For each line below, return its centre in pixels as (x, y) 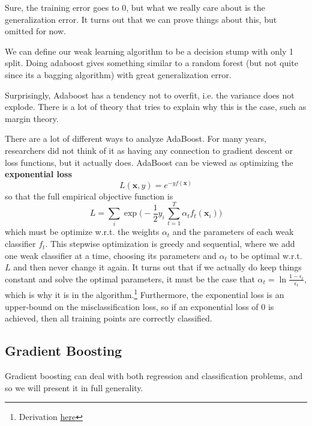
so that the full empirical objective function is (89, 196)
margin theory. (32, 118)
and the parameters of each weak (233, 232)
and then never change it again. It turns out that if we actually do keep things (157, 267)
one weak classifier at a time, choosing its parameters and (111, 255)
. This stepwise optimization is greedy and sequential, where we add (170, 244)
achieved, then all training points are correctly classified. (109, 318)
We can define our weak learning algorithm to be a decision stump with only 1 (149, 51)
